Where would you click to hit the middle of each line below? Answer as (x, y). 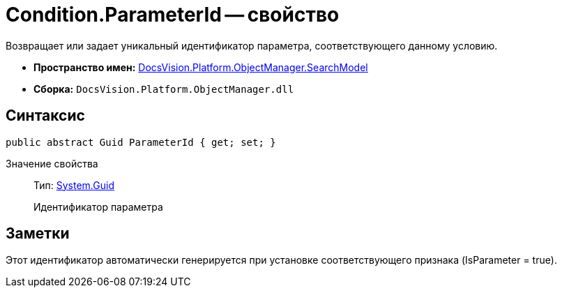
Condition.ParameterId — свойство (173, 15)
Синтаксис (45, 116)
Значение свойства (52, 163)
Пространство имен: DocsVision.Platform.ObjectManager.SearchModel (201, 67)
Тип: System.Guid (74, 185)
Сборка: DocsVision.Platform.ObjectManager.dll (164, 89)
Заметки (38, 234)
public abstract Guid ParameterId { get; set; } (141, 142)
